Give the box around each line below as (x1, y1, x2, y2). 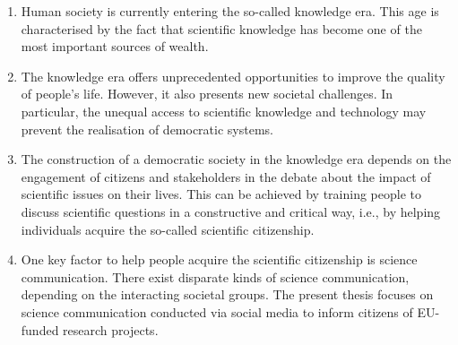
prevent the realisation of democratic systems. (21, 119, 273, 138)
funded (21, 320, 59, 339)
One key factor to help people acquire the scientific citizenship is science (21, 250, 418, 269)
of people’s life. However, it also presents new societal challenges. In (21, 84, 393, 103)
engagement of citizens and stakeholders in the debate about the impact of (21, 167, 431, 185)
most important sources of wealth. (21, 37, 209, 56)
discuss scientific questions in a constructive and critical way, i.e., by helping (21, 202, 441, 220)
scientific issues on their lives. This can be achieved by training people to (21, 185, 421, 203)
